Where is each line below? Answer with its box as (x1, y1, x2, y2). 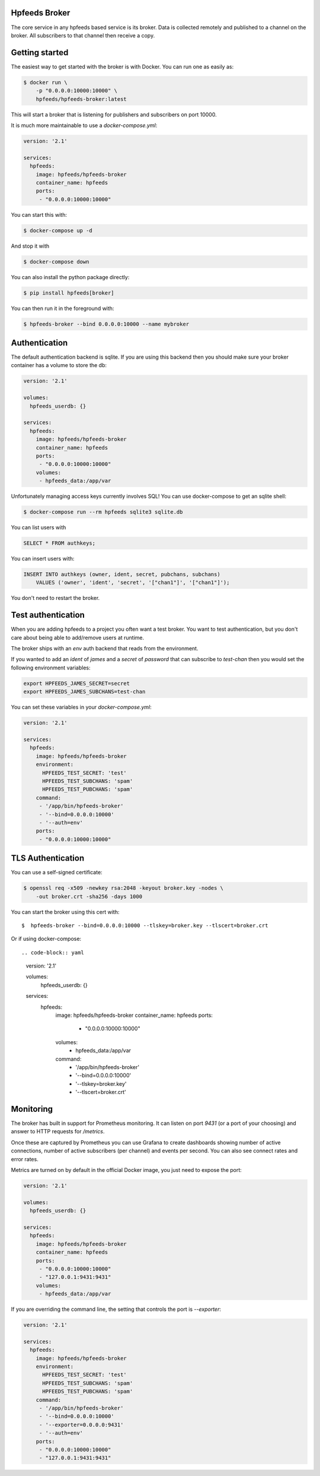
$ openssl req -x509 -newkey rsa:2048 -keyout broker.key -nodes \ (23, 885, 224, 892)
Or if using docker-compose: (11, 935, 82, 943)
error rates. (11, 1155, 39, 1162)
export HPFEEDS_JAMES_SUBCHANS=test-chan (23, 688, 146, 695)
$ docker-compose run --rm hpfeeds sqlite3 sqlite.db (23, 508, 183, 516)
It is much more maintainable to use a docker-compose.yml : (11, 122, 158, 129)
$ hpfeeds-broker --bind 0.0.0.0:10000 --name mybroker (23, 321, 190, 327)
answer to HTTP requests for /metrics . (11, 1128, 105, 1135)
